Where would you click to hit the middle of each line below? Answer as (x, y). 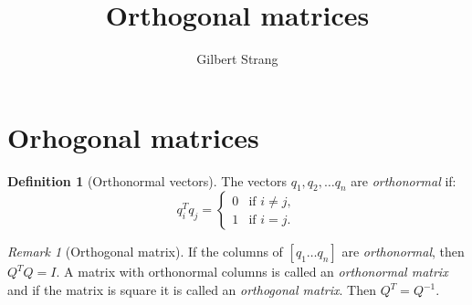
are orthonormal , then (403, 252)
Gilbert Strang (237, 59)
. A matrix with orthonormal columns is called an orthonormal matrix (252, 272)
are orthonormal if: (404, 180)
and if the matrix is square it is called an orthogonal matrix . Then (192, 290)
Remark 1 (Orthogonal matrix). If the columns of (145, 252)
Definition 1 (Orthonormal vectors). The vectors (147, 180)
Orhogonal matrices (133, 137)
